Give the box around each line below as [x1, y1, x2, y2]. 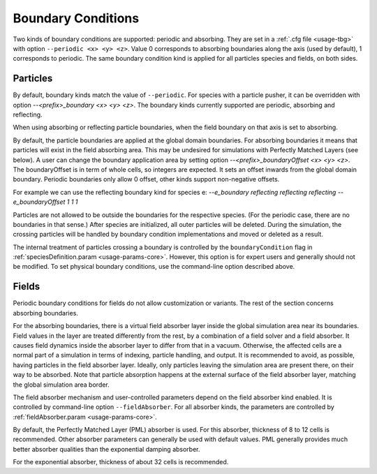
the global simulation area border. [13, 380, 110, 389]
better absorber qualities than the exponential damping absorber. [13, 445, 200, 453]
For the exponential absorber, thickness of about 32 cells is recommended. [13, 458, 229, 466]
